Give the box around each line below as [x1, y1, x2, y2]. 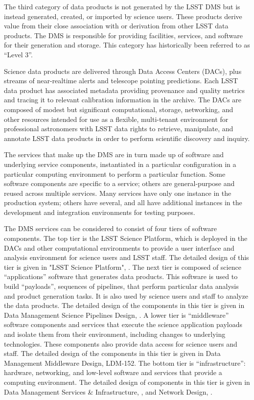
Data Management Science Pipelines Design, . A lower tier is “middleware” [4, 309, 229, 320]
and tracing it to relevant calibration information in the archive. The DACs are [4, 94, 242, 105]
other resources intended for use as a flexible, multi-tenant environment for [4, 114, 229, 124]
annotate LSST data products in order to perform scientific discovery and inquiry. [4, 133, 250, 143]
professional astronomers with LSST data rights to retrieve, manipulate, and [4, 123, 233, 134]
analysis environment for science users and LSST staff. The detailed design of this [4, 252, 249, 262]
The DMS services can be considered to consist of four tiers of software [4, 223, 217, 234]
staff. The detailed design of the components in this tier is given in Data [4, 348, 221, 358]
